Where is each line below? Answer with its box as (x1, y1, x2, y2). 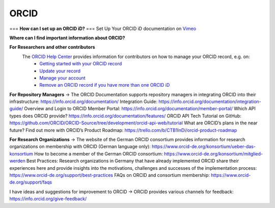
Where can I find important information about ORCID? (9, 35, 125, 41)
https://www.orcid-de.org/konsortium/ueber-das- (151, 143, 256, 150)
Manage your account (39, 74, 86, 81)
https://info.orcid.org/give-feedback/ (9, 196, 87, 202)
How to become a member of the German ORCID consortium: (34, 150, 163, 157)
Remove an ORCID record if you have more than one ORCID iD (39, 82, 170, 88)
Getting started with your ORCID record (39, 61, 122, 67)
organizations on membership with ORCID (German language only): (9, 143, 151, 150)
